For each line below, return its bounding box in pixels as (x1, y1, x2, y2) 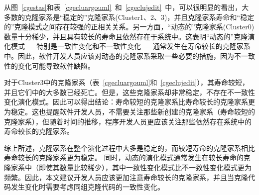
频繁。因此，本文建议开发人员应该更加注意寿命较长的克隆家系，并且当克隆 (4, 172, 248, 182)
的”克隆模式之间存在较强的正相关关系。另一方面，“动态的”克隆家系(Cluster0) (4, 21, 255, 32)
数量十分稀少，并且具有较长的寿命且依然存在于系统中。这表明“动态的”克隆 (4, 31, 248, 41)
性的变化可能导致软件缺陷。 (4, 60, 95, 71)
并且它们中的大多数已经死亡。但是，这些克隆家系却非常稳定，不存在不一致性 (4, 87, 255, 97)
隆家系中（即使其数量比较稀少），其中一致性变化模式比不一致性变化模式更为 (4, 162, 252, 172)
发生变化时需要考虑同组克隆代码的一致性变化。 (10, 182, 164, 192)
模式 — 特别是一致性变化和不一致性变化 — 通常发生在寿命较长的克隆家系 (10, 41, 251, 51)
